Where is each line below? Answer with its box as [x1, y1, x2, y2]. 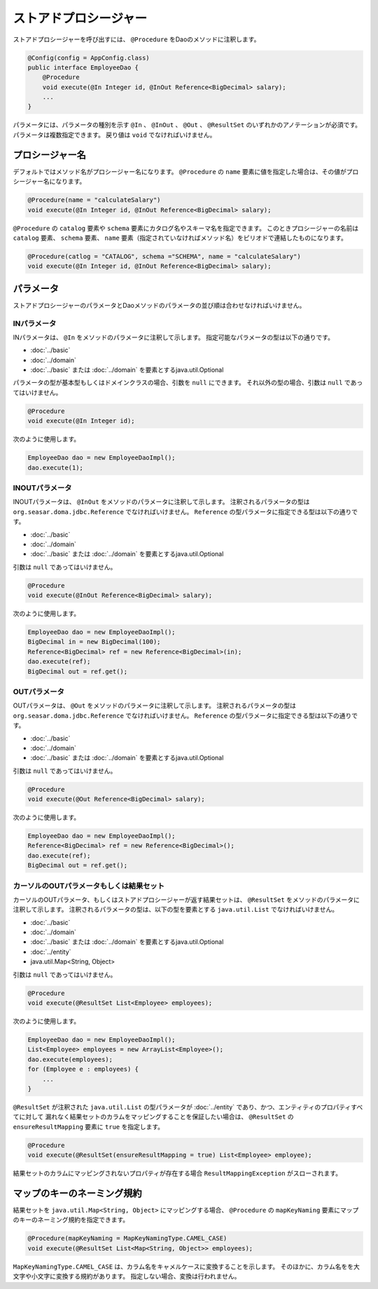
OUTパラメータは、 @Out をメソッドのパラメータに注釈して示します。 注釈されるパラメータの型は [13, 701, 297, 710]
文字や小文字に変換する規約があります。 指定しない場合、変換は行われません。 [13, 1272, 241, 1281]
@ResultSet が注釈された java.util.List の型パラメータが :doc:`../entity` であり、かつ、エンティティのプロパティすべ [13, 1102, 363, 1111]
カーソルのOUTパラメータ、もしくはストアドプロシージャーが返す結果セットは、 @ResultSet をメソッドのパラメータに [13, 895, 360, 904]
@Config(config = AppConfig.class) [27, 53, 150, 62]
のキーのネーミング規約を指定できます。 [13, 1215, 129, 1224]
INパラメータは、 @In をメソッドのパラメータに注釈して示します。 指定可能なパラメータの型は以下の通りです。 [13, 333, 334, 342]
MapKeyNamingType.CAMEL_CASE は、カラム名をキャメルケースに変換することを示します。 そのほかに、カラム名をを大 [13, 1262, 360, 1271]
